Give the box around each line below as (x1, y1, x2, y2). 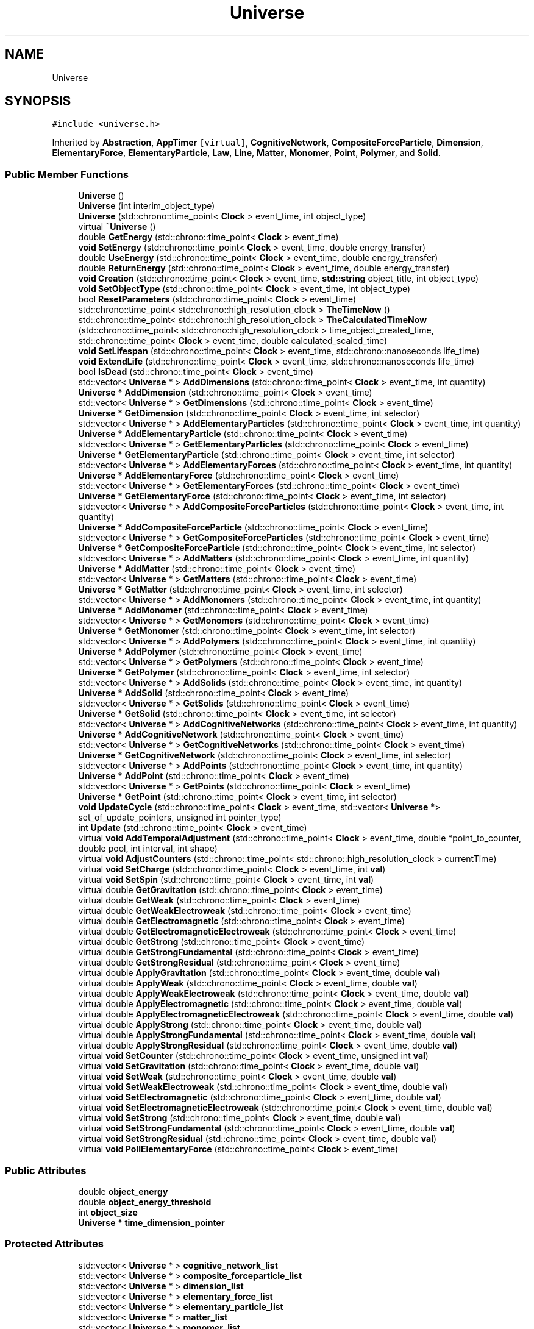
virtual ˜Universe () (78, 221, 156, 232)
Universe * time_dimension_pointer (78, 1217, 225, 1228)
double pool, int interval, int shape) (78, 843, 218, 854)
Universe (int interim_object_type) (78, 201, 215, 212)
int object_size (78, 1206, 138, 1217)
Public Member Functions (5, 168, 129, 180)
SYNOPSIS (5, 93, 71, 109)
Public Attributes (5, 1164, 87, 1177)
